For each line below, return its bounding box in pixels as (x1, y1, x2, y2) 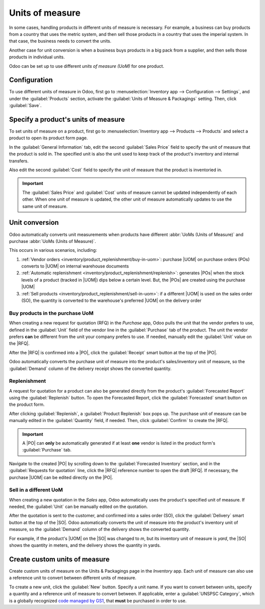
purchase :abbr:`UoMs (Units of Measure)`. (9, 238, 96, 244)
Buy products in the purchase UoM (9, 310, 94, 317)
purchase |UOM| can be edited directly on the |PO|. (9, 474, 113, 480)
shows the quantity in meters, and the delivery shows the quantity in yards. (9, 542, 161, 548)
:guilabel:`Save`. (9, 103, 42, 108)
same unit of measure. (22, 203, 68, 209)
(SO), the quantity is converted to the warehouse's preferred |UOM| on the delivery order (21, 297, 202, 304)
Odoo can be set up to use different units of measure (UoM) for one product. (9, 63, 164, 69)
